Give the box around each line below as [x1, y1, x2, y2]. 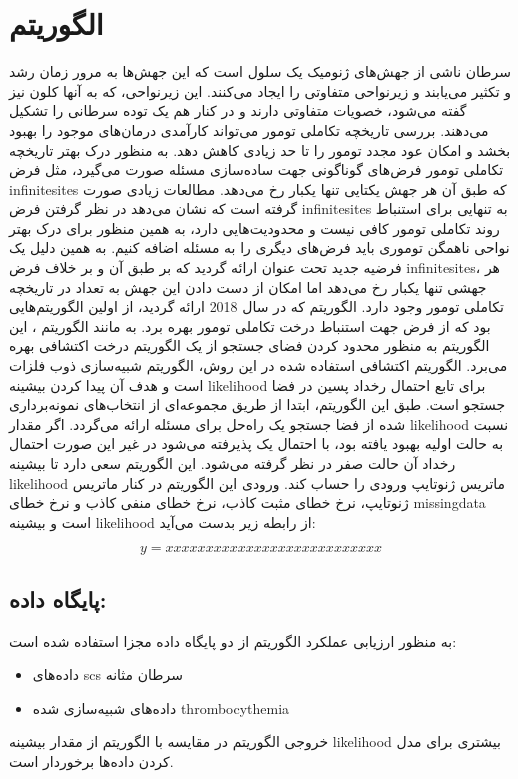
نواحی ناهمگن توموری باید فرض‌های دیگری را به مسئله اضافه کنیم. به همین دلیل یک [9, 237, 510, 258]
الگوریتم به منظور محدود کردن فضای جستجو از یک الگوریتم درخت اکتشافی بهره [9, 335, 490, 356]
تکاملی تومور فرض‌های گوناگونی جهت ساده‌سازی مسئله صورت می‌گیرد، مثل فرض [9, 159, 504, 180]
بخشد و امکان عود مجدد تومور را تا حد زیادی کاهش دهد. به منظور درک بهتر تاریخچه [9, 139, 511, 160]
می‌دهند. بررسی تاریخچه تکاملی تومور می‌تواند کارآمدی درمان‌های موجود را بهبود [9, 119, 489, 140]
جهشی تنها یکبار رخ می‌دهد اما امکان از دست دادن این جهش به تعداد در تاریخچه [9, 276, 487, 297]
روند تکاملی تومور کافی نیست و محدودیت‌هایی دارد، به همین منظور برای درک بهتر [9, 217, 500, 238]
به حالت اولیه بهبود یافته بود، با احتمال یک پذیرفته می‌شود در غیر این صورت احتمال [9, 433, 504, 454]
